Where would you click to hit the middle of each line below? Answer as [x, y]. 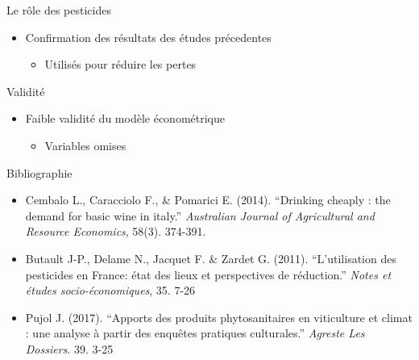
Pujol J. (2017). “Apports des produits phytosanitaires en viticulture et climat [219, 317]
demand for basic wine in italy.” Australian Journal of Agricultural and [200, 215]
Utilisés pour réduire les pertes [120, 64]
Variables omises [85, 145]
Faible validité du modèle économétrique [125, 118]
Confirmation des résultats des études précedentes [148, 37]
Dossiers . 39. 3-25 [69, 348]
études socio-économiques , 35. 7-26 [110, 290]
